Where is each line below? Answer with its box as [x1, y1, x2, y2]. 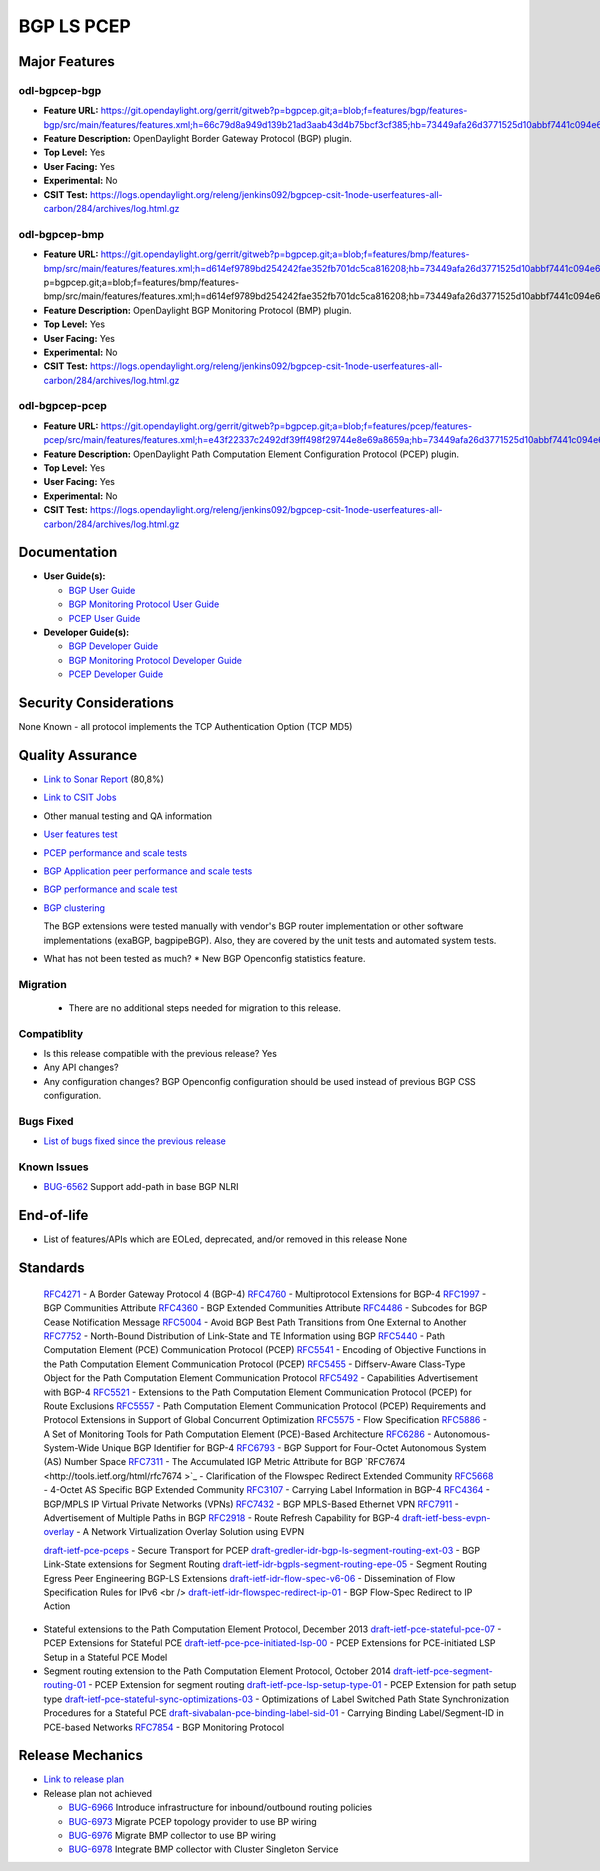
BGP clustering [43, 901, 105, 914]
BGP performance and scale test [43, 883, 178, 895]
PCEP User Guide [68, 612, 141, 624]
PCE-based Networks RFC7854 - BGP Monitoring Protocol [43, 1721, 285, 1733]
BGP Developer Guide [68, 640, 159, 652]
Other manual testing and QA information [43, 810, 213, 822]
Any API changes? [43, 1061, 119, 1074]
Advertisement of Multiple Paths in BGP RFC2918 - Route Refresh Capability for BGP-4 [43, 1512, 400, 1524]
